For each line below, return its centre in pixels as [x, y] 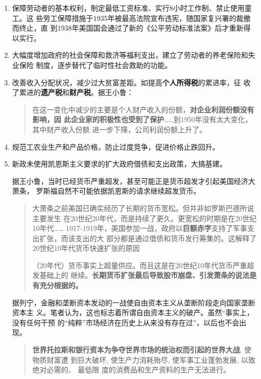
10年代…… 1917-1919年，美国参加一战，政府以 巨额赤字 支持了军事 [140, 228]
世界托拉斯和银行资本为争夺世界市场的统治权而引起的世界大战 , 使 [142, 350]
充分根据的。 [61, 285]
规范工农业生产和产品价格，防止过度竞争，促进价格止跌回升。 [116, 146]
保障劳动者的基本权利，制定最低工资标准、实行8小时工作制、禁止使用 [128, 8]
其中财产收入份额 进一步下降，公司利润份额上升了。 [120, 129]
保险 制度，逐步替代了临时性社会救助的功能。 [96, 65]
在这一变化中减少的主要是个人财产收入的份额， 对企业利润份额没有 [143, 109]
